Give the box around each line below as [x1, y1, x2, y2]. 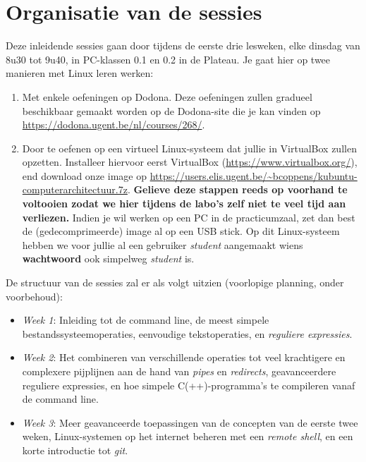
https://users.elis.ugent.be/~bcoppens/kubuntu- [150, 168, 358, 183]
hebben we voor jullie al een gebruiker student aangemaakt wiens [22, 237, 303, 252]
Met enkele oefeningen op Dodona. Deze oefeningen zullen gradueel [22, 89, 312, 104]
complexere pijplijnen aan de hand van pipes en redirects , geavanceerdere [22, 364, 336, 378]
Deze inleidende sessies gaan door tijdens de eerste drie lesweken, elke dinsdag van [6, 38, 360, 53]
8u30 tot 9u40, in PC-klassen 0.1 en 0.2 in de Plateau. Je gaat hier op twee [6, 51, 331, 66]
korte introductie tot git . [22, 442, 128, 457]
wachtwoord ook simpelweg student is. [22, 251, 195, 266]
